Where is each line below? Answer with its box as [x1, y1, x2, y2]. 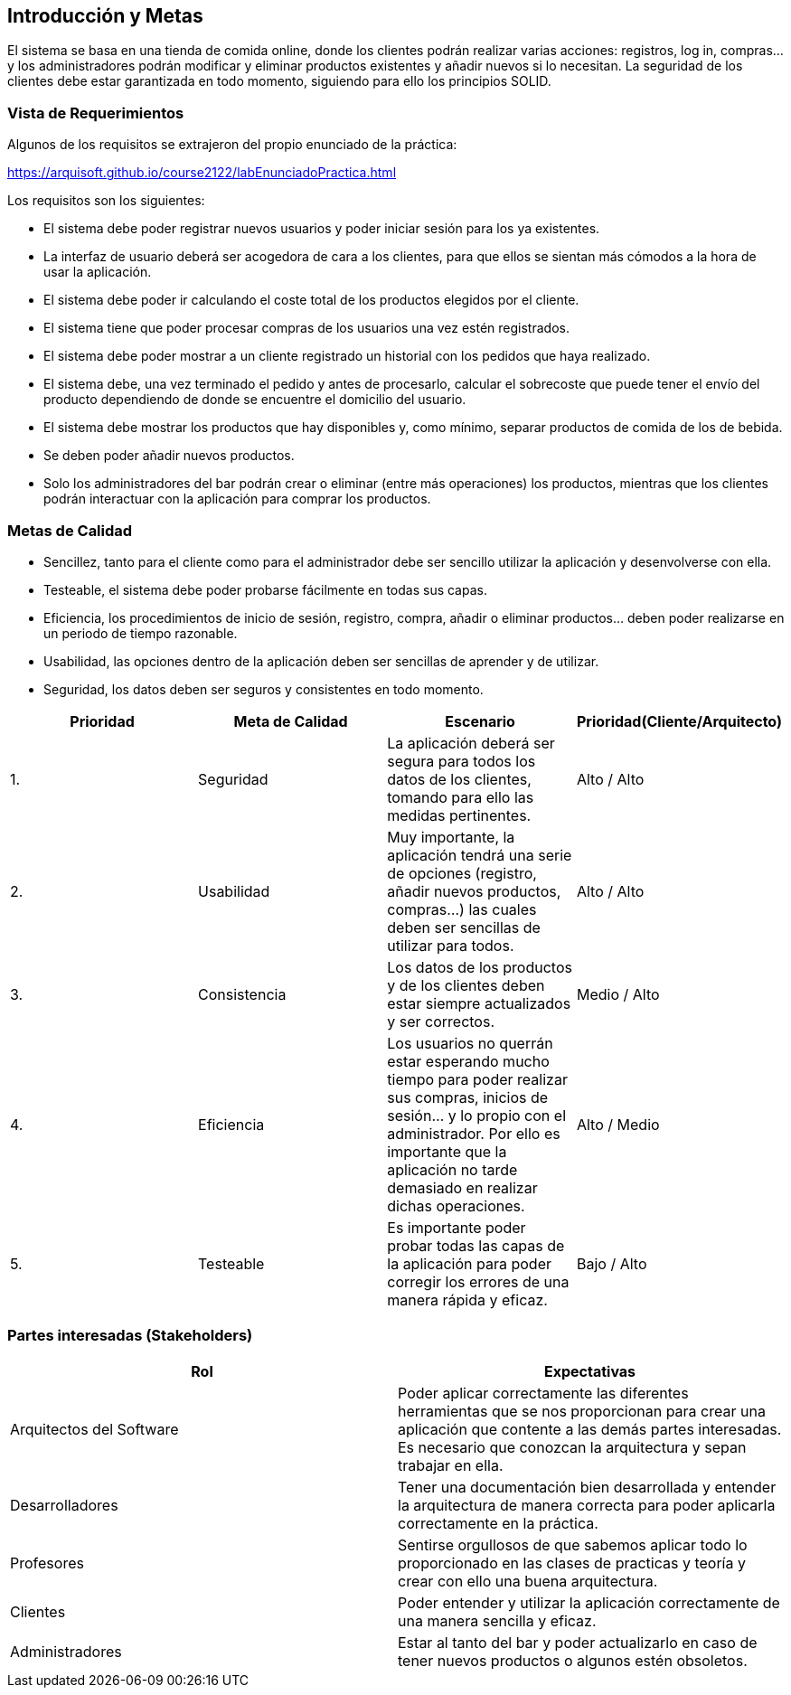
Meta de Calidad [233, 711, 348, 730]
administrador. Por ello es [387, 1124, 560, 1143]
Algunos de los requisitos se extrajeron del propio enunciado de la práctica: [7, 137, 457, 153]
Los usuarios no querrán [387, 1033, 553, 1052]
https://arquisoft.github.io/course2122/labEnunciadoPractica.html [7, 165, 397, 181]
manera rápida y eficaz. [387, 1290, 548, 1309]
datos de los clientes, [387, 769, 532, 788]
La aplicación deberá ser [387, 733, 555, 752]
